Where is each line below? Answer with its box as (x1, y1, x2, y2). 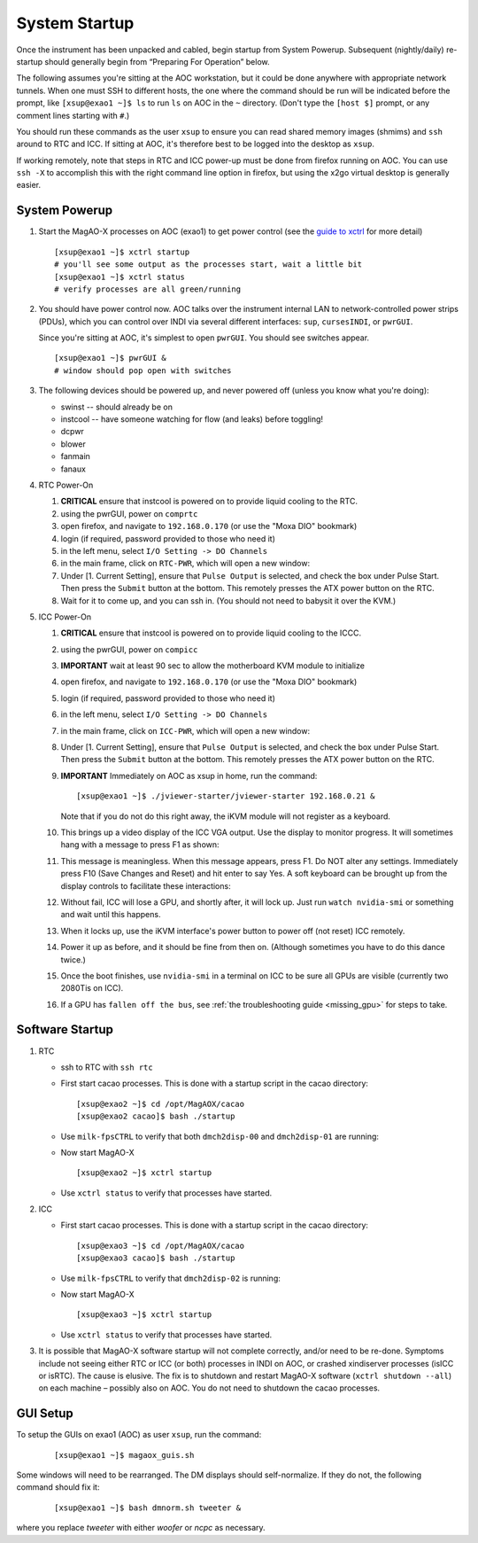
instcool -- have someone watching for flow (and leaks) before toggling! (60, 414, 323, 425)
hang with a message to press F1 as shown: (60, 839, 220, 850)
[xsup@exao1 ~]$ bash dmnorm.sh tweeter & (54, 1502, 242, 1513)
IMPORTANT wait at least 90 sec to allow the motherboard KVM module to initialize (60, 660, 365, 671)
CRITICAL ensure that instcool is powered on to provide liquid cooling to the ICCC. (60, 627, 362, 638)
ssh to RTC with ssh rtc (60, 1062, 154, 1072)
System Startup (16, 13, 135, 33)
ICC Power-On (38, 612, 92, 622)
